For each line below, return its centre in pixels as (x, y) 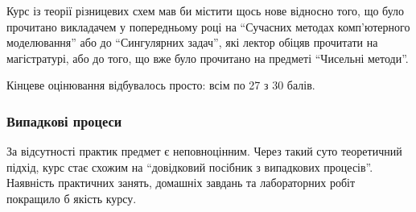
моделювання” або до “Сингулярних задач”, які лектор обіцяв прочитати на (192, 42)
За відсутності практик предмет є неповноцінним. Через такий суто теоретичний (204, 151)
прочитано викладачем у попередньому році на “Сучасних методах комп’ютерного (208, 26)
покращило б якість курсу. (72, 198)
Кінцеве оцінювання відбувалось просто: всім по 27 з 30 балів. (161, 85)
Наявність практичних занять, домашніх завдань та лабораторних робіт (181, 183)
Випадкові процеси (64, 121)
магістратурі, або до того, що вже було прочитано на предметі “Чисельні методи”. (208, 58)
